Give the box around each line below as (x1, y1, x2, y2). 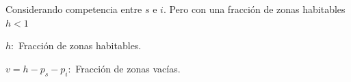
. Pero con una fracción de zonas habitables (163, 2, 346, 16)
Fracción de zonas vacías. (75, 61, 181, 75)
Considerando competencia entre (5, 2, 142, 16)
